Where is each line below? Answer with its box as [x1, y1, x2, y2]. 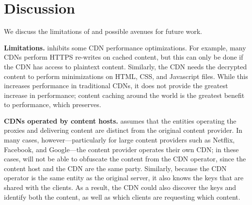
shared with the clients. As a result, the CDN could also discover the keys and [4, 182, 236, 192]
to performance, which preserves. [4, 99, 101, 110]
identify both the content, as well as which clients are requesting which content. [4, 191, 240, 202]
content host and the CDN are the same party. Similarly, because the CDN [4, 163, 227, 173]
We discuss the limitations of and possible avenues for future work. [4, 26, 202, 36]
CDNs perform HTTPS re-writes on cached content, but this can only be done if [4, 52, 243, 62]
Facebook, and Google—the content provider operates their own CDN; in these [4, 144, 239, 154]
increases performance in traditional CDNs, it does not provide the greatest [4, 80, 228, 91]
